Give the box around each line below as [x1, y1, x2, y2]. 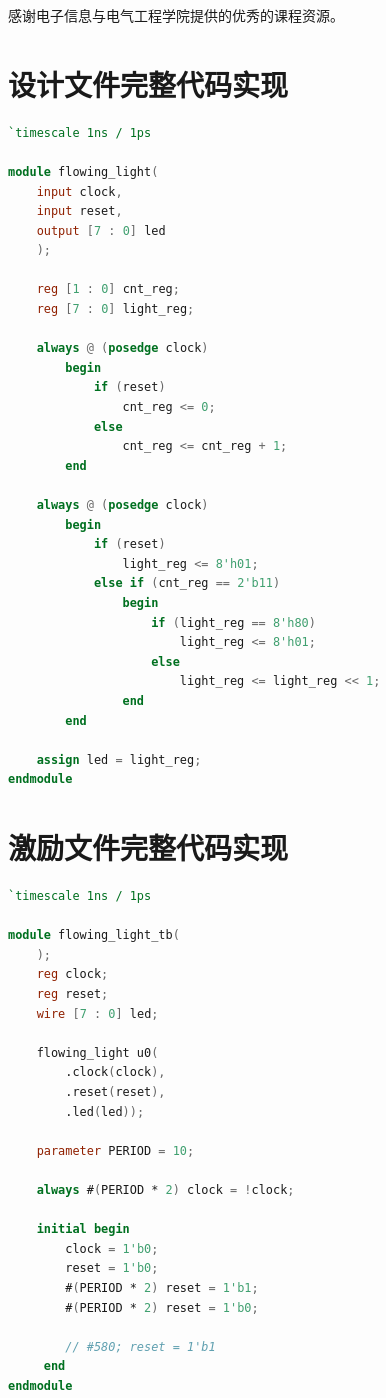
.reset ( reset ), [65, 1084, 166, 1099]
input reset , [36, 204, 123, 219]
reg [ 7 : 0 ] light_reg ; [36, 302, 195, 317]
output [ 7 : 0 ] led [36, 223, 166, 238]
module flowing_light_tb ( [8, 928, 180, 943]
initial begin [36, 1222, 130, 1237]
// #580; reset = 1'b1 [65, 1339, 216, 1354]
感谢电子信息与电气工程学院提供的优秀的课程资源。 [8, 5, 344, 25]
